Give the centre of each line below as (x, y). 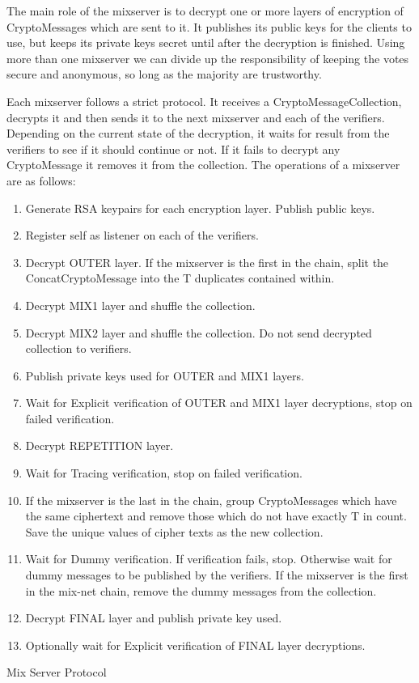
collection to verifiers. (78, 348)
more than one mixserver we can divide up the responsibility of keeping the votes (208, 58)
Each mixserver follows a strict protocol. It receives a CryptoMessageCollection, (204, 101)
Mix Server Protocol (57, 672)
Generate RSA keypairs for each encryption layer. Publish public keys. (200, 208)
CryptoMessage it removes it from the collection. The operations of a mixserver (203, 165)
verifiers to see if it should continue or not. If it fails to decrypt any (174, 148)
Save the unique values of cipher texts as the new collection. (174, 531)
